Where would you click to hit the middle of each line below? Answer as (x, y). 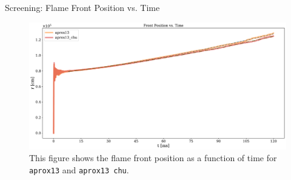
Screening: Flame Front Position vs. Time (82, 7)
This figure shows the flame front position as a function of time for (153, 158)
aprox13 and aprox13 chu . (79, 169)
